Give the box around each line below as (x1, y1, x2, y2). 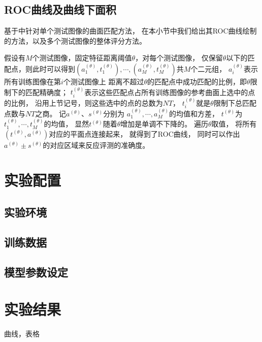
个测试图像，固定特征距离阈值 (32, 52, 132, 63)
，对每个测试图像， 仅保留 (135, 52, 223, 63)
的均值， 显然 (44, 118, 89, 129)
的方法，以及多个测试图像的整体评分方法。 (4, 35, 146, 46)
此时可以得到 (32, 63, 75, 74)
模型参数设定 (4, 264, 68, 279)
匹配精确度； (25, 86, 68, 97)
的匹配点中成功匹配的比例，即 (147, 76, 247, 86)
